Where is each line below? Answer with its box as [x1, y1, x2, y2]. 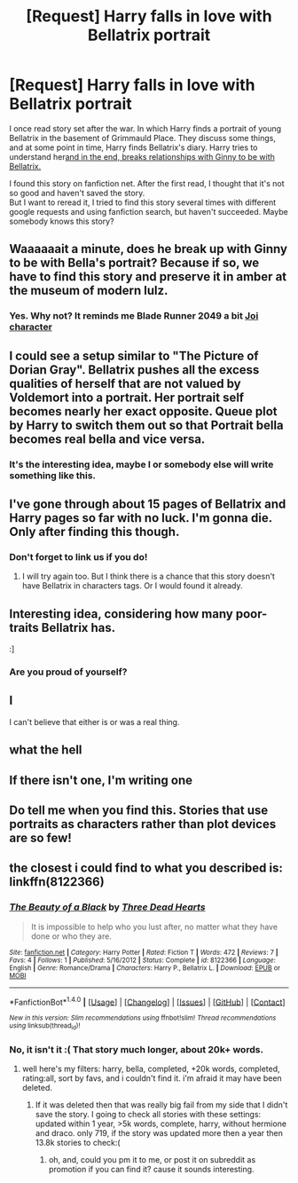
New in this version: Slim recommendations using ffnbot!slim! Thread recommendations [9, 1013, 277, 1022]
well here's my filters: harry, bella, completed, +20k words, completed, [21, 1063, 281, 1074]
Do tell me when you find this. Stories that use [9, 802, 269, 817]
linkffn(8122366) [9, 874, 105, 889]
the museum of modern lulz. [9, 283, 169, 298]
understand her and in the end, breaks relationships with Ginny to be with [9, 151, 275, 162]
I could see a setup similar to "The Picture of [9, 348, 259, 363]
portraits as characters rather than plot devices [9, 816, 277, 832]
